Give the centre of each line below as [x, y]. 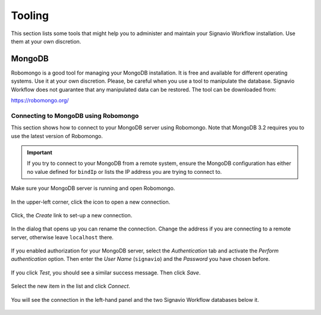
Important [40, 152]
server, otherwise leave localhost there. [62, 237]
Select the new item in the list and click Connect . [71, 286]
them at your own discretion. [46, 41]
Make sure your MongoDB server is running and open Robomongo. [93, 188]
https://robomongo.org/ [40, 101]
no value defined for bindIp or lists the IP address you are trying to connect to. [125, 171]
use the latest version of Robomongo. [57, 136]
